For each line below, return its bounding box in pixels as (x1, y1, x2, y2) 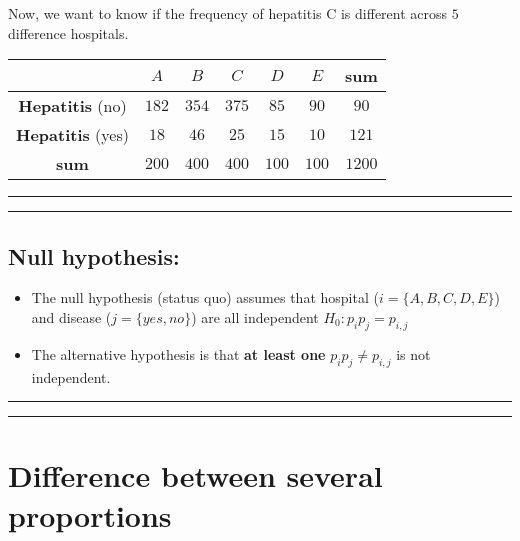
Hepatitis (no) (18, 94, 127, 118)
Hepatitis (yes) (16, 123, 129, 147)
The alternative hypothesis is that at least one (31, 343, 326, 364)
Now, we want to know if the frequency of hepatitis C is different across (8, 3, 448, 23)
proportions (8, 494, 172, 535)
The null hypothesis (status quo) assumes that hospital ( (31, 287, 379, 308)
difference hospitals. (8, 22, 129, 43)
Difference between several (8, 455, 383, 496)
